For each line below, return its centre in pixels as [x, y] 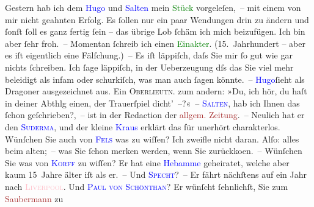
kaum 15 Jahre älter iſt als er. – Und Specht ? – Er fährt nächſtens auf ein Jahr [156, 174]
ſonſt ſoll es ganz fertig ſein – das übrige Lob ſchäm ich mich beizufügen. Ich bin [155, 31]
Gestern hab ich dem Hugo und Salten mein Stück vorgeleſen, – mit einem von [153, 7]
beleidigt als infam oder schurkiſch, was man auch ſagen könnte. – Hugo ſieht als [155, 79]
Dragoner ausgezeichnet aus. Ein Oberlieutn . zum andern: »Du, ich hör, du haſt [156, 91]
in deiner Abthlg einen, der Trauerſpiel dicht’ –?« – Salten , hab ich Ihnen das [152, 103]
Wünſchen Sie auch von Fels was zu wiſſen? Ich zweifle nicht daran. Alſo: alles [152, 139]
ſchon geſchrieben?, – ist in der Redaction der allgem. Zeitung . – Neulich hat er [155, 115]
